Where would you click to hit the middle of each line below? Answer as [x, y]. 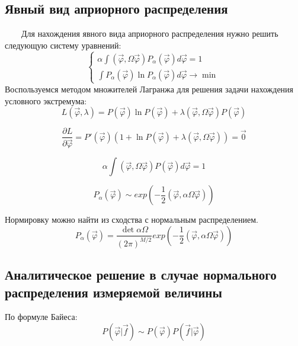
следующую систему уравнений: [63, 45]
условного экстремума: [46, 100]
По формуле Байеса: [41, 317]
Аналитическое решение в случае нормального [141, 275]
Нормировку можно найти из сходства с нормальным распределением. [132, 220]
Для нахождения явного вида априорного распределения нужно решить [150, 33]
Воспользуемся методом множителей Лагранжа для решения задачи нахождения [149, 89]
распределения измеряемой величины [113, 292]
